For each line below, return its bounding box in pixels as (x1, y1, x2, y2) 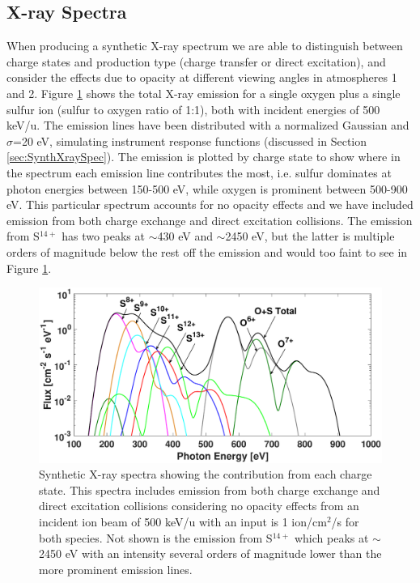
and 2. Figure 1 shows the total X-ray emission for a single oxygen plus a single (6, 84, 401, 101)
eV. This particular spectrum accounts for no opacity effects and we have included (6, 196, 414, 213)
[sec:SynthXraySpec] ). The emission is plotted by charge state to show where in (6, 148, 401, 165)
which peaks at (294, 529, 369, 546)
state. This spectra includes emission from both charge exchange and (39, 481, 380, 498)
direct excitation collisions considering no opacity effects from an (39, 497, 359, 514)
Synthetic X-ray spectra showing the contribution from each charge (39, 466, 372, 483)
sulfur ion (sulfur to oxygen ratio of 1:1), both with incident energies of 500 (6, 100, 380, 117)
